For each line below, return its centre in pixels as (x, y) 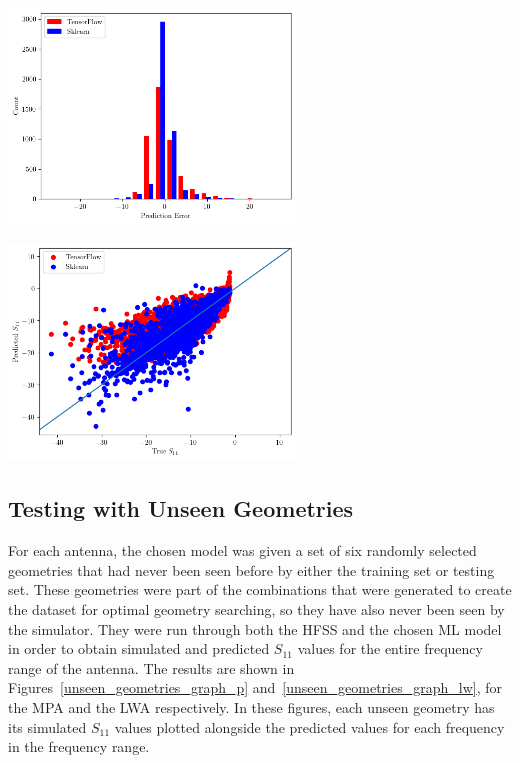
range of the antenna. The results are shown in (151, 667)
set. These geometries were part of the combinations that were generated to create (260, 589)
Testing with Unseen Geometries (181, 508)
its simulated (47, 726)
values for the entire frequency (390, 648)
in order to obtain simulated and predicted (139, 648)
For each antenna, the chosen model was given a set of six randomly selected (242, 550)
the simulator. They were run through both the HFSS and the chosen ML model (255, 628)
